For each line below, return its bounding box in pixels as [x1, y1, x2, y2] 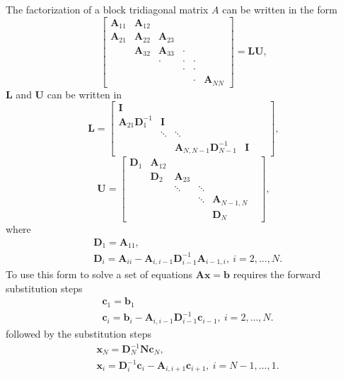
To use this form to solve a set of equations [6, 267, 193, 282]
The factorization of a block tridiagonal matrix [6, 2, 209, 16]
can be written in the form [222, 2, 337, 16]
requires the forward [233, 267, 321, 282]
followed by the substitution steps [6, 326, 152, 340]
